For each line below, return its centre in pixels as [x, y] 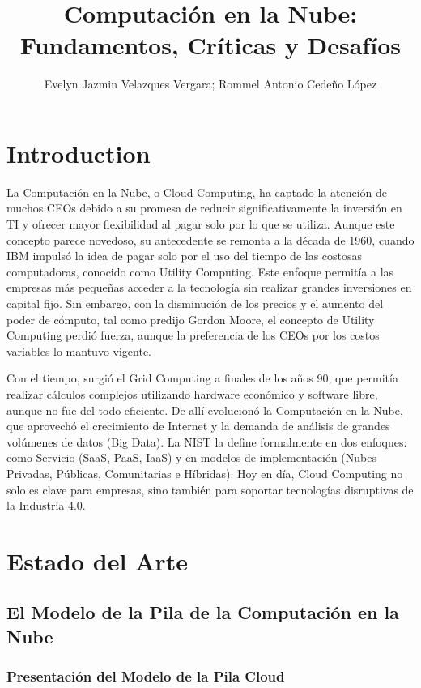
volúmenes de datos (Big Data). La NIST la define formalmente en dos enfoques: [207, 441]
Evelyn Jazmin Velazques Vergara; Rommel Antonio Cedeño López [210, 84]
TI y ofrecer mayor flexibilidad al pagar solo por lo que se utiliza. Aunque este [201, 224]
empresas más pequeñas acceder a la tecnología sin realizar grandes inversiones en [209, 287]
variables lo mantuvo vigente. [79, 350]
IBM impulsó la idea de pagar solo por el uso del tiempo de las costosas [185, 256]
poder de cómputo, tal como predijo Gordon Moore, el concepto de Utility [191, 319]
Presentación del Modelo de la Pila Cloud [146, 676]
